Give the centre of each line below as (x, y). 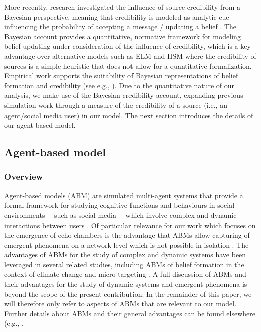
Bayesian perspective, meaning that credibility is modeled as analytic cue (117, 16)
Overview (24, 177)
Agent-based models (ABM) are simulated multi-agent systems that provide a (124, 195)
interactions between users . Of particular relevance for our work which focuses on (130, 225)
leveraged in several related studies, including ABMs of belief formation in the (124, 264)
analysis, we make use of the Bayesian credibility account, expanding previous (124, 95)
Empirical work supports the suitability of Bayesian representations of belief (121, 76)
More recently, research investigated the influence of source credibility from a (122, 7)
